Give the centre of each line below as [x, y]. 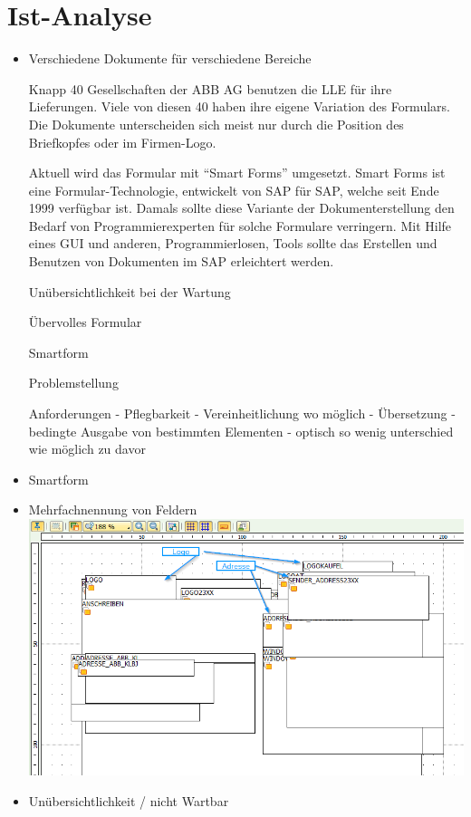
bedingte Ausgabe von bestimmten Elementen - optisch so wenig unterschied [241, 431]
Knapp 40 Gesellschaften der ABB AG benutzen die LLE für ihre [210, 88]
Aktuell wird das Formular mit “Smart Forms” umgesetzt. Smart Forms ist [237, 173]
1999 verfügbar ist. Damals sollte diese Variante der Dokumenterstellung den [241, 208]
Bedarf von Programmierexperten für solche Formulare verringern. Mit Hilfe [240, 225]
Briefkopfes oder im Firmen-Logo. [122, 142]
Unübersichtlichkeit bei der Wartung [130, 291]
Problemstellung [73, 383]
